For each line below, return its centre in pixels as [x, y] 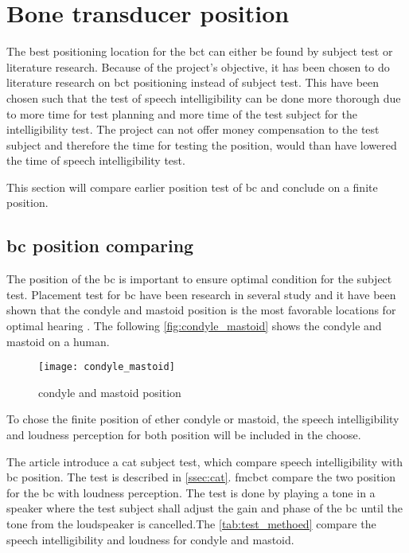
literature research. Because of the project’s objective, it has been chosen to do [198, 66]
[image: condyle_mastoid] [107, 367]
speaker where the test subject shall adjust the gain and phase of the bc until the [204, 508]
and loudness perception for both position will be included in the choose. [184, 435]
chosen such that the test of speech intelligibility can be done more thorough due [204, 97]
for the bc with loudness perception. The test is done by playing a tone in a [191, 492]
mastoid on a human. [58, 341]
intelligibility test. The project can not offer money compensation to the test [193, 129]
